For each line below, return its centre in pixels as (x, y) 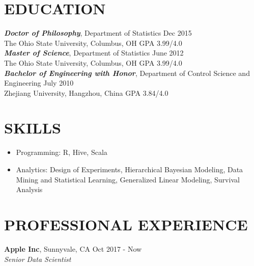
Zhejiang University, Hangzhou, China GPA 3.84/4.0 (86, 92)
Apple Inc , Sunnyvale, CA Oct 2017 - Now (73, 248)
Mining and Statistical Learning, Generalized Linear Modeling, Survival (128, 179)
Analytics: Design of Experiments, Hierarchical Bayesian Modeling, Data (130, 169)
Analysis (29, 189)
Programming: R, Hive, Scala (62, 152)
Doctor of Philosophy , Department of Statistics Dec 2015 (98, 33)
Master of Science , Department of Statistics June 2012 (94, 53)
